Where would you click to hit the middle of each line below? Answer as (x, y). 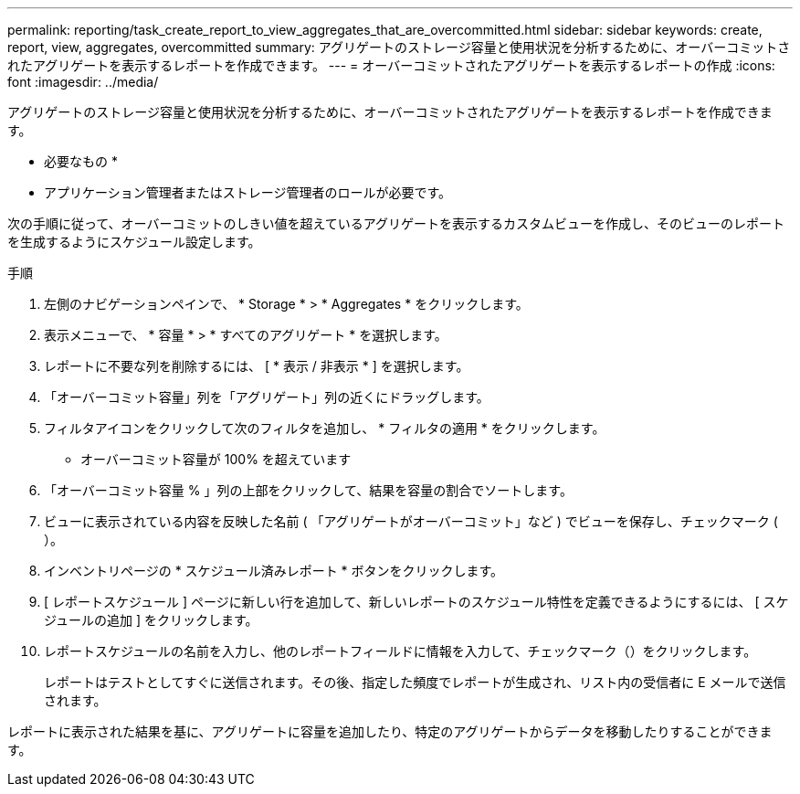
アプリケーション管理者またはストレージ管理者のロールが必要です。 (248, 192)
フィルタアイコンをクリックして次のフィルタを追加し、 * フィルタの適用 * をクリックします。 (325, 428)
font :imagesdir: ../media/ (83, 82)
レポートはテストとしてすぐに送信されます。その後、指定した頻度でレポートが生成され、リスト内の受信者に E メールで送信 (415, 682)
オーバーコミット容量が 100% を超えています (216, 459)
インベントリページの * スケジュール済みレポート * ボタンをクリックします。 (274, 571)
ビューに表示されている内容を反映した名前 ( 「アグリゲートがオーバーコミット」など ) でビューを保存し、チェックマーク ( (411, 521)
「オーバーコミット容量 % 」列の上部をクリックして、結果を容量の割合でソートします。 (308, 490)
